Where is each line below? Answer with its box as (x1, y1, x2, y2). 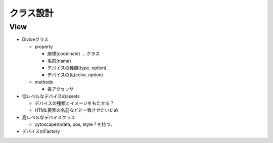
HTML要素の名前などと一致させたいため (34, 107, 119, 113)
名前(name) (47, 58, 71, 64)
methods (34, 79, 53, 85)
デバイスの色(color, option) (47, 72, 103, 78)
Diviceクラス (22, 36, 49, 42)
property (34, 43, 53, 50)
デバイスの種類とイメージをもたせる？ (34, 100, 115, 106)
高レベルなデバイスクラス (22, 114, 75, 120)
